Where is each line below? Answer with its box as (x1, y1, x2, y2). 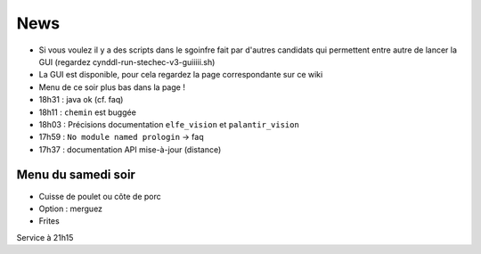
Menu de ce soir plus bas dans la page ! (38, 81, 186, 93)
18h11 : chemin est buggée (38, 107, 137, 118)
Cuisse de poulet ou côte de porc (38, 191, 161, 201)
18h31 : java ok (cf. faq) (38, 94, 124, 105)
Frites (38, 216, 60, 226)
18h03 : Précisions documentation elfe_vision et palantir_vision (38, 119, 300, 129)
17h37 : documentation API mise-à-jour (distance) (38, 143, 222, 155)
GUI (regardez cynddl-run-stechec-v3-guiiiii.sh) (38, 56, 216, 67)
